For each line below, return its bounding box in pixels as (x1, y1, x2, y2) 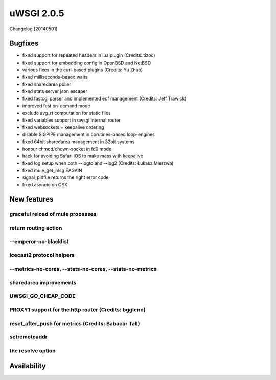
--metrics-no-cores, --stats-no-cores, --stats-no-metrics (9, 265, 157, 272)
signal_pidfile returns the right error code (22, 174, 109, 181)
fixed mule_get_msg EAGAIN (22, 167, 83, 173)
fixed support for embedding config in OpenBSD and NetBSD (22, 59, 151, 66)
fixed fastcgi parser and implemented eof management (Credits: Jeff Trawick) (22, 95, 187, 102)
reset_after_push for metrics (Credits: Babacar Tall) (9, 319, 140, 327)
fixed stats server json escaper (22, 88, 88, 94)
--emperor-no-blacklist (9, 238, 69, 245)
